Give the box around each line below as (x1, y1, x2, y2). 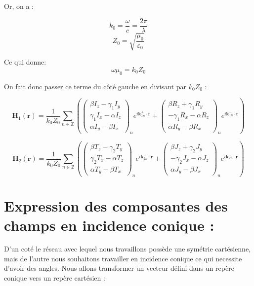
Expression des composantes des (4, 196, 228, 216)
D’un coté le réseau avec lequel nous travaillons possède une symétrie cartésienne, (4, 244, 251, 254)
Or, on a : (4, 1, 34, 11)
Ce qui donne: (4, 57, 46, 67)
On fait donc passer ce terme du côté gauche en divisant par (4, 81, 186, 91)
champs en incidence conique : (4, 215, 214, 235)
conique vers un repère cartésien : (4, 273, 105, 283)
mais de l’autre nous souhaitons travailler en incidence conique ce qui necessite (4, 253, 242, 263)
